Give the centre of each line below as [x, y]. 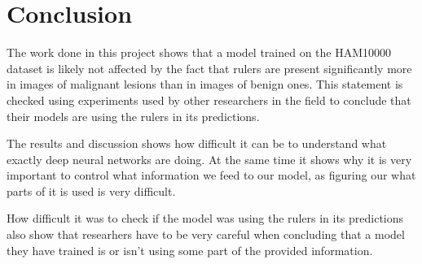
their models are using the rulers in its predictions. [133, 116]
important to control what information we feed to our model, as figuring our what [211, 175]
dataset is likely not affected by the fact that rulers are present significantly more [209, 68]
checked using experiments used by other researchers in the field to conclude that [209, 100]
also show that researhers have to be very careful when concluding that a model [206, 234]
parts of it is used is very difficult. [91, 190]
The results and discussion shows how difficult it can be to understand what [197, 143]
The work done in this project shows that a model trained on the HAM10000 [199, 52]
